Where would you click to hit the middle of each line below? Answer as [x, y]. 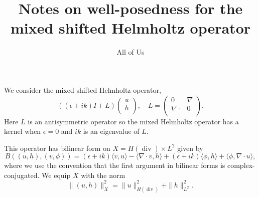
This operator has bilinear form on [57, 148]
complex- [241, 165]
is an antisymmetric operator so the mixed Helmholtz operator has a [133, 121]
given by [190, 148]
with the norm [103, 175]
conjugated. [22, 175]
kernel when [23, 131]
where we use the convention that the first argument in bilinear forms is [115, 165]
